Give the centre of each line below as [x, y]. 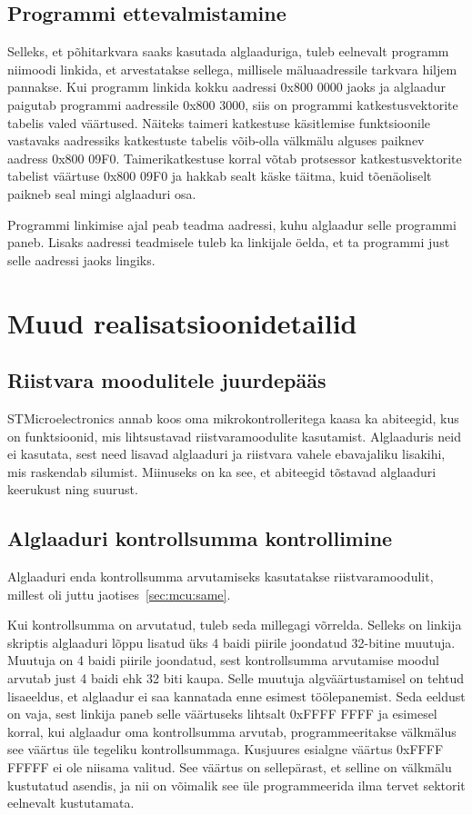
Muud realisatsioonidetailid [182, 322]
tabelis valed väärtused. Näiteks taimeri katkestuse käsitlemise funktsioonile [219, 122]
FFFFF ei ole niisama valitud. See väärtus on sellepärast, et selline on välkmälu [230, 767]
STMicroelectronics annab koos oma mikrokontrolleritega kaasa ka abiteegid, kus [233, 417]
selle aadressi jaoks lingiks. [81, 259]
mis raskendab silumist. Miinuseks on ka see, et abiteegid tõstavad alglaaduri [222, 471]
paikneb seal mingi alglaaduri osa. [102, 193]
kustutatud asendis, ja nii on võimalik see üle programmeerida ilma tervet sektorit [236, 785]
